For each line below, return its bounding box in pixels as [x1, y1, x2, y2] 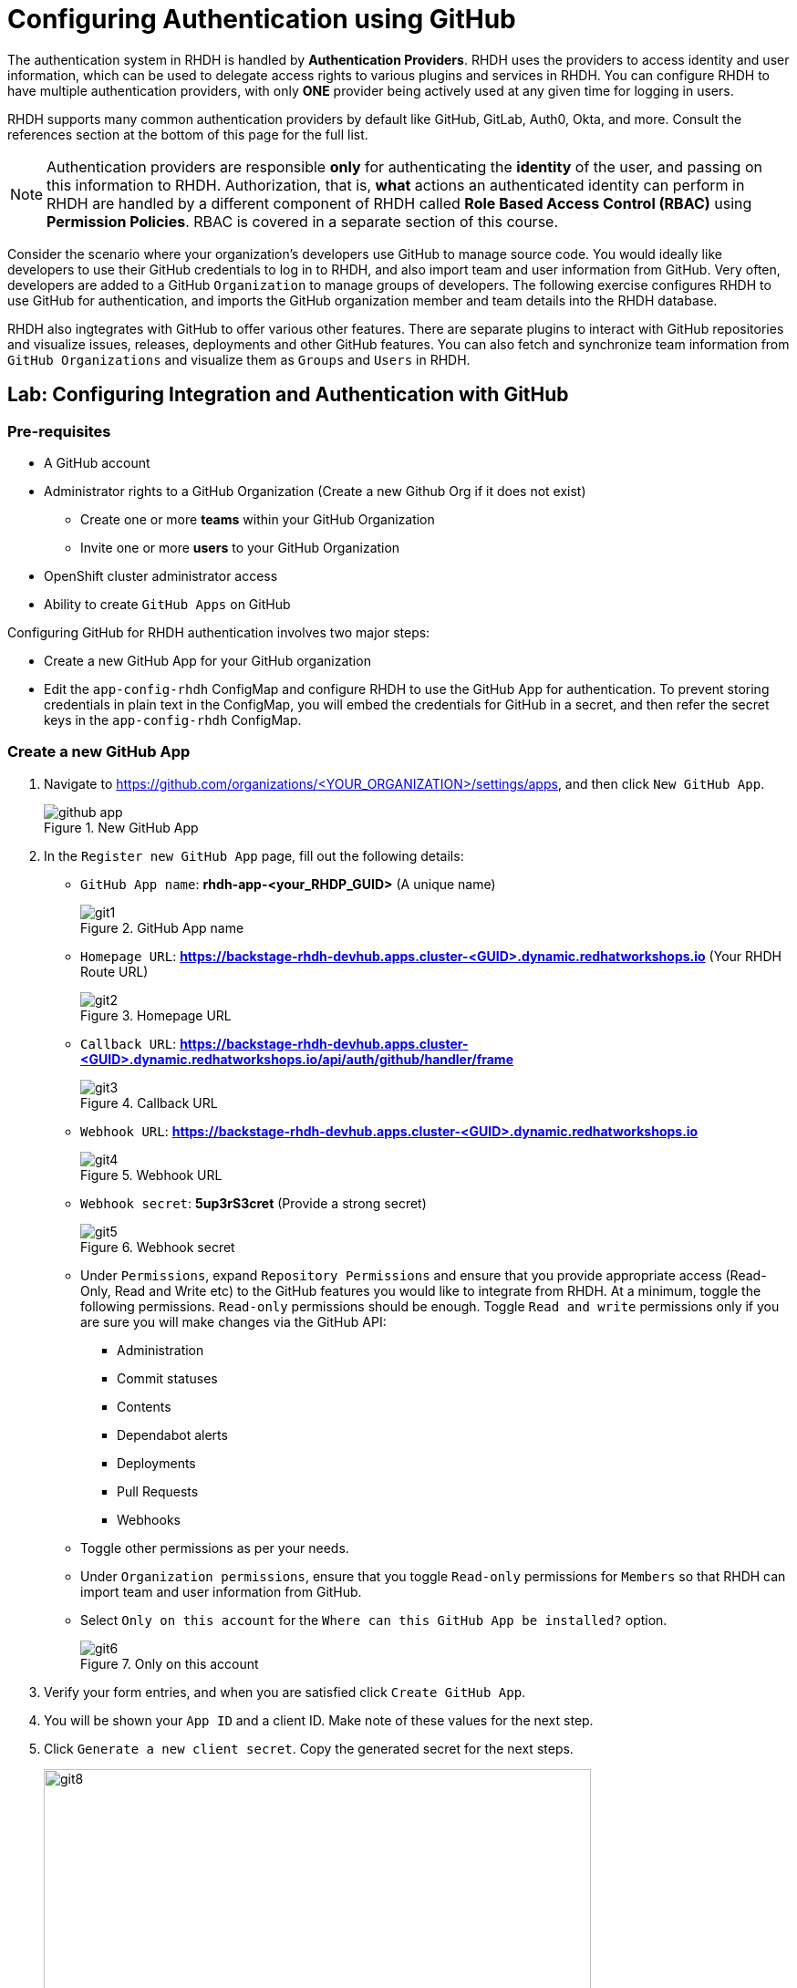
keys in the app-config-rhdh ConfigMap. [44, 711, 302, 728]
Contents [117, 1398, 171, 1414]
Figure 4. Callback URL [80, 1094, 218, 1111]
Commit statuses [117, 1370, 218, 1386]
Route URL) [80, 963, 149, 979]
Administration [117, 1341, 204, 1358]
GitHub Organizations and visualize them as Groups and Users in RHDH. [7, 351, 471, 368]
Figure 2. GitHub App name [80, 919, 244, 936]
